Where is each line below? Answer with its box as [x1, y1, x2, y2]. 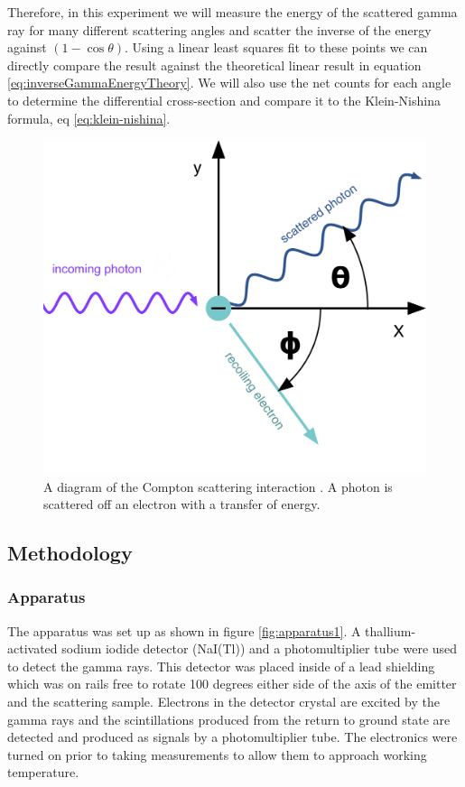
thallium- [365, 621, 416, 640]
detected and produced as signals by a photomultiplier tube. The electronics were [7, 727, 458, 746]
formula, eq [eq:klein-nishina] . [7, 108, 171, 127]
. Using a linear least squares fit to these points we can [124, 38, 428, 57]
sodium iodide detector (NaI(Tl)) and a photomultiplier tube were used [61, 639, 458, 658]
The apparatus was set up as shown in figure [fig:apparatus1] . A [7, 621, 361, 640]
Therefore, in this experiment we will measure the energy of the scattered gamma [7, 3, 458, 21]
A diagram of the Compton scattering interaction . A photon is [43, 477, 393, 495]
